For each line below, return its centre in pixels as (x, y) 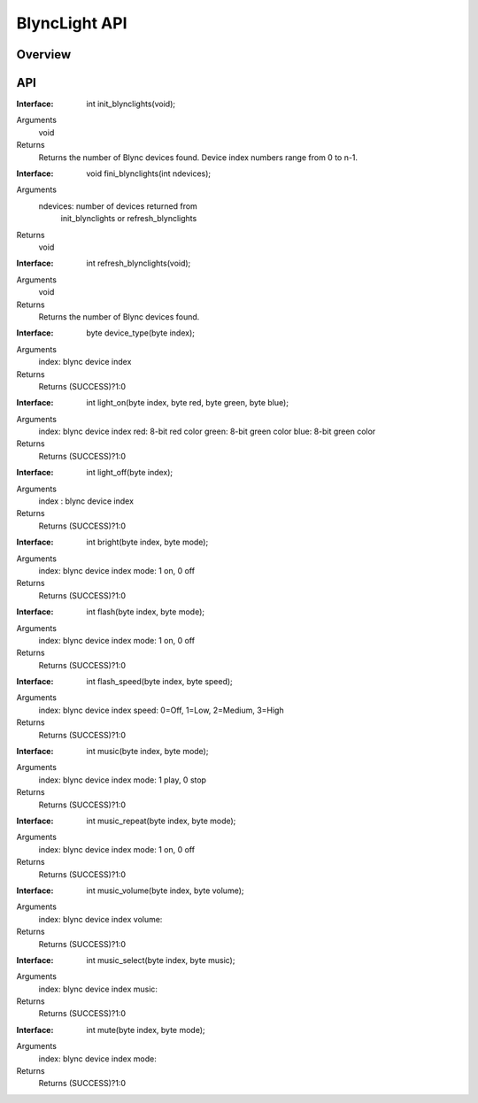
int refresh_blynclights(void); (139, 263)
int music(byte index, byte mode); (147, 752)
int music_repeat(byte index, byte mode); (161, 821)
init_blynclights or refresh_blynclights (129, 219)
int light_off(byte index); (130, 473)
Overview (44, 54)
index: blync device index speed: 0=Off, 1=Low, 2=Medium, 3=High (161, 710)
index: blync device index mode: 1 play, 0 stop (123, 780)
